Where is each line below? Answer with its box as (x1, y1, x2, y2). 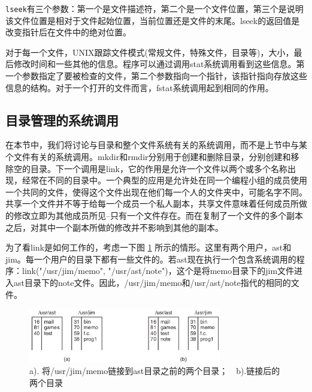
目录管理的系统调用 (5, 110, 119, 129)
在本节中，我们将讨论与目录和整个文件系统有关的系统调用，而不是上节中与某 (5, 138, 307, 151)
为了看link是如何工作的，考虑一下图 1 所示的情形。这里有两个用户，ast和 (5, 241, 292, 254)
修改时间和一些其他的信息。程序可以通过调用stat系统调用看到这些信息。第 (13, 58, 305, 70)
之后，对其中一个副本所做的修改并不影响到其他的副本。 (5, 221, 223, 233)
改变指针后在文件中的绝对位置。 (5, 26, 131, 38)
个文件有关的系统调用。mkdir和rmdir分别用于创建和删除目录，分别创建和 (5, 150, 291, 163)
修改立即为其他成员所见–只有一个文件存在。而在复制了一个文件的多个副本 (13, 209, 303, 221)
